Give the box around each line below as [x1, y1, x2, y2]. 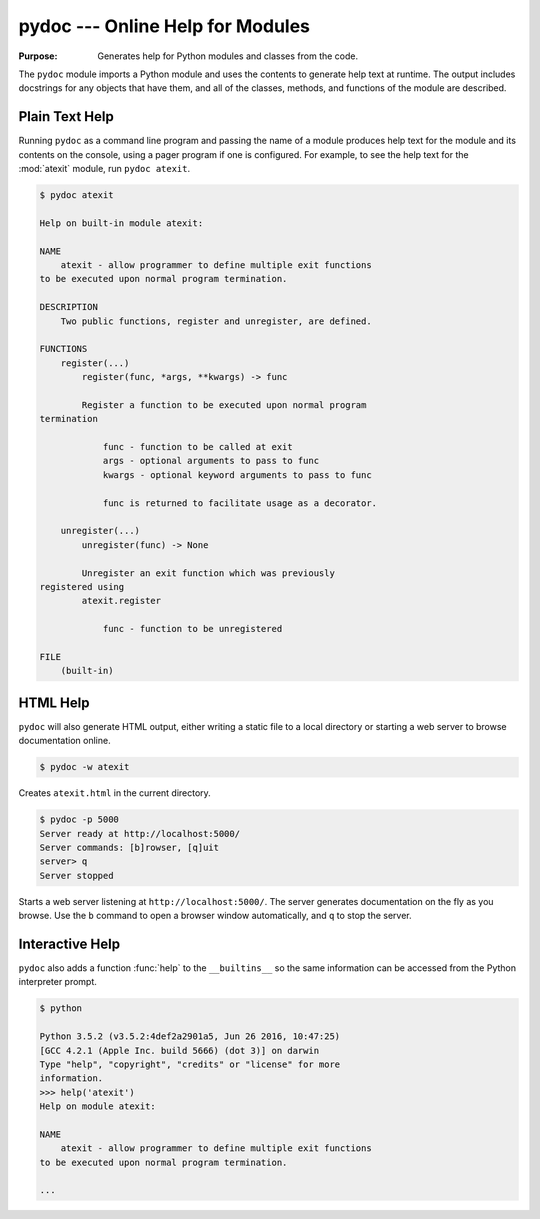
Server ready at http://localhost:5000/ [39, 828, 240, 839]
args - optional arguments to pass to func [102, 455, 320, 467]
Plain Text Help [18, 108, 114, 125]
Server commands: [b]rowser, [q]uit [39, 841, 220, 853]
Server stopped [39, 870, 114, 881]
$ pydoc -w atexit [39, 761, 130, 773]
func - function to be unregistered [102, 623, 283, 635]
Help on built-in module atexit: [39, 217, 204, 229]
